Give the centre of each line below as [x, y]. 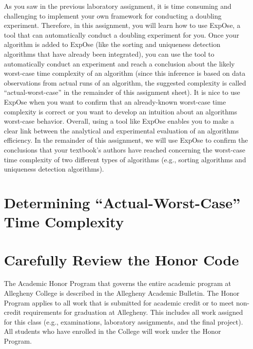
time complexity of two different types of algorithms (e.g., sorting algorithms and [125, 159]
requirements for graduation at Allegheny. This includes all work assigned [133, 312]
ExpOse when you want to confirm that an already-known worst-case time [115, 101]
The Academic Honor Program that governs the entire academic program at [118, 283]
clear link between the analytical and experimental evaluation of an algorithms [121, 130]
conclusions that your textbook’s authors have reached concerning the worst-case [125, 149]
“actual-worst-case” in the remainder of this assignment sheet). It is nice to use [122, 92]
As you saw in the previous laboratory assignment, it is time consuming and [118, 6]
